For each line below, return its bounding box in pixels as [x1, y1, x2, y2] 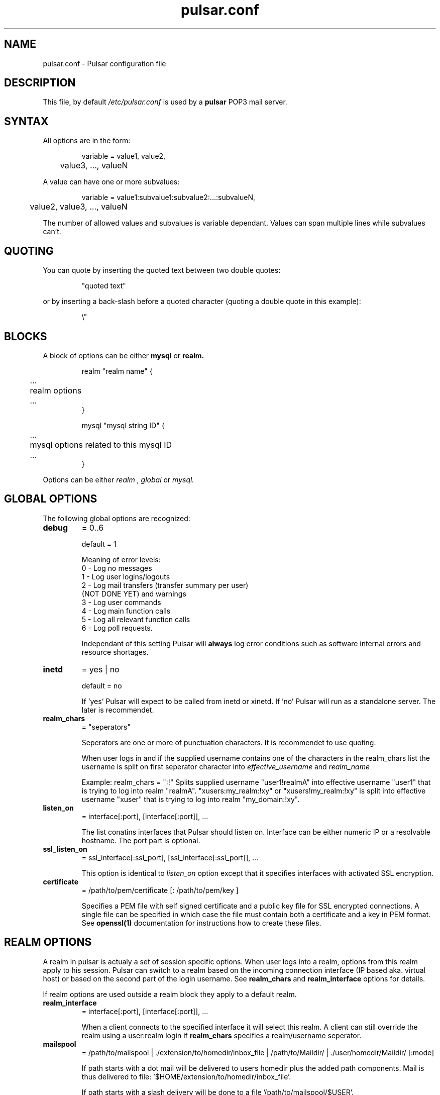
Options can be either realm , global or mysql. [43, 475, 194, 484]
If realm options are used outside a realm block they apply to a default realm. [43, 989, 297, 999]
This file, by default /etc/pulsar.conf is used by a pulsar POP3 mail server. [43, 97, 287, 107]
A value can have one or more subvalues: [43, 177, 180, 186]
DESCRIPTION [4, 76, 76, 89]
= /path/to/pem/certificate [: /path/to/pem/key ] [81, 885, 239, 894]
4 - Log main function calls [81, 606, 171, 615]
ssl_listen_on [43, 844, 87, 853]
